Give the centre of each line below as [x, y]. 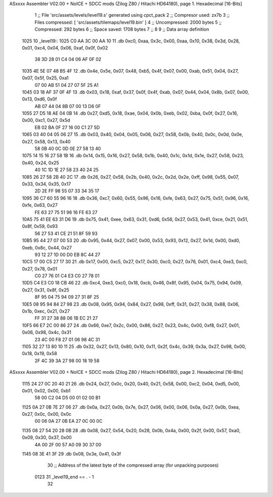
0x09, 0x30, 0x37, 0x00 [47, 437]
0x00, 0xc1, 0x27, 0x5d [46, 120]
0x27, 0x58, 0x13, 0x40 [46, 141]
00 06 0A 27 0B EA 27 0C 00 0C [69, 421]
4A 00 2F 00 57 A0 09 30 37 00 [68, 444]
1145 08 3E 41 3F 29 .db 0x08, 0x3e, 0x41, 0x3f [72, 454]
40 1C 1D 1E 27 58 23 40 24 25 [66, 170]
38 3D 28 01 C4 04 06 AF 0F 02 [68, 59]
